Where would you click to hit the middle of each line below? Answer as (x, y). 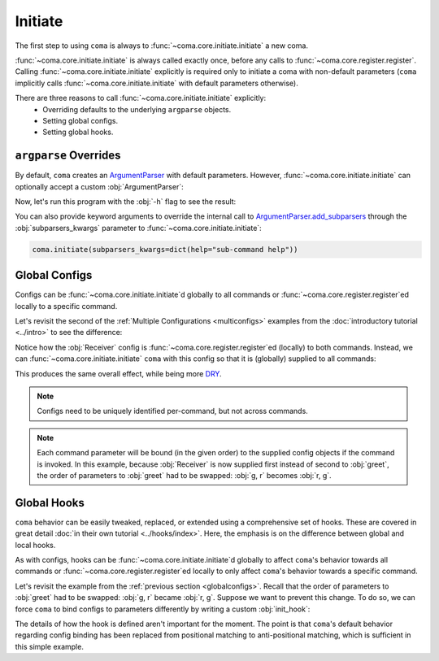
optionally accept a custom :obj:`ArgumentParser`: (99, 186)
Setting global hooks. (78, 132)
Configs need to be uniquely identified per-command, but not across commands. (172, 411)
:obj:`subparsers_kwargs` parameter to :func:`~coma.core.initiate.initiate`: (138, 228)
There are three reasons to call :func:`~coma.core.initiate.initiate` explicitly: (141, 98)
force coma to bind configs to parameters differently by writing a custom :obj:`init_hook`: (163, 609)
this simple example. (50, 646)
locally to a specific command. (66, 306)
